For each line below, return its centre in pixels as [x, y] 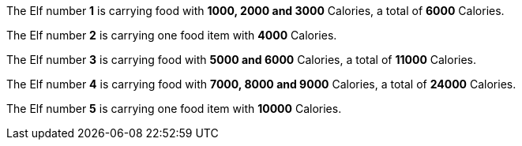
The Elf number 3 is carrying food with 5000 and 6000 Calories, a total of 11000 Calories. [242, 60]
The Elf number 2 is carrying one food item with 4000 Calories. [172, 35]
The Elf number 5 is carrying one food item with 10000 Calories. [174, 109]
